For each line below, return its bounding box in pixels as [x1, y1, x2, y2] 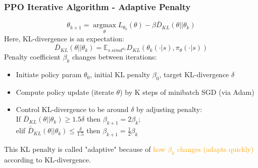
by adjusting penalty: [136, 103, 202, 114]
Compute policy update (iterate [16, 87, 114, 97]
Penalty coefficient [4, 51, 61, 62]
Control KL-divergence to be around [16, 103, 129, 114]
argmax [93, 22, 116, 29]
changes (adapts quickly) [177, 143, 254, 154]
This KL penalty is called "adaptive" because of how [4, 143, 166, 154]
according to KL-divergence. [4, 154, 91, 164]
